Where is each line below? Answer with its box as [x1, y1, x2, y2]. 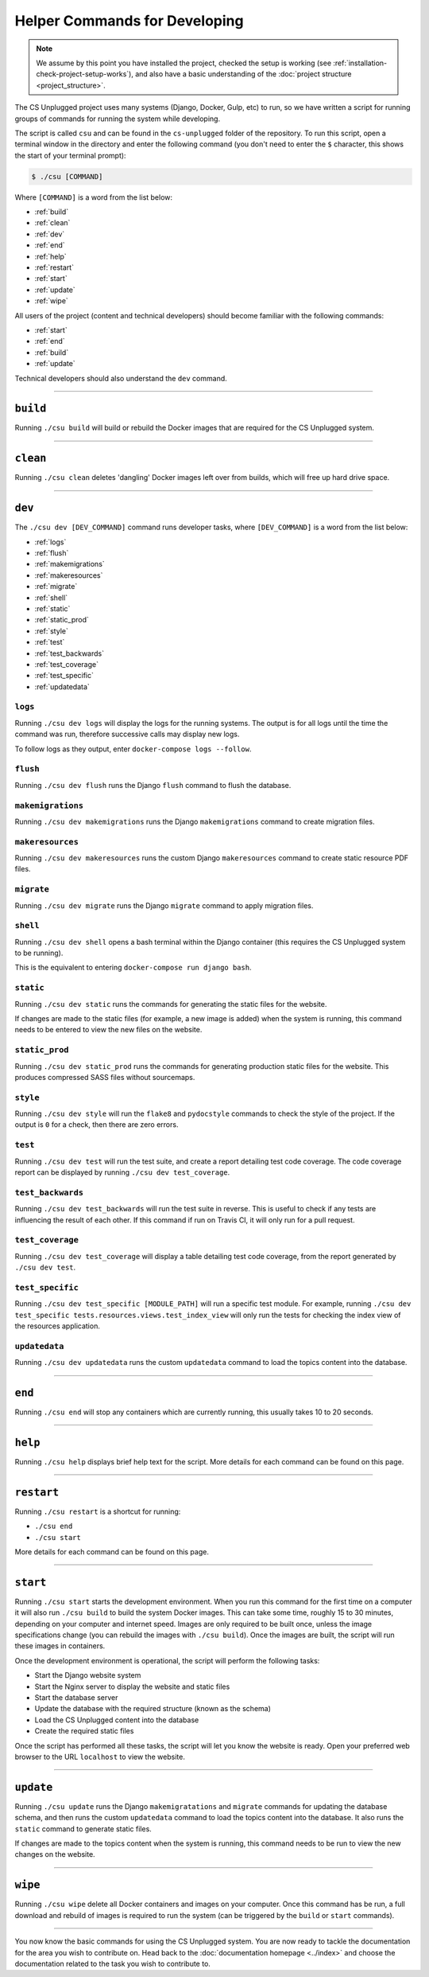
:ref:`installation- [332, 58, 388, 68]
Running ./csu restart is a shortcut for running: [14, 1507, 181, 1516]
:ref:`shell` [34, 593, 68, 602]
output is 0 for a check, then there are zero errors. [14, 1120, 179, 1129]
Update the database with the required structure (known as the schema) [34, 1704, 272, 1714]
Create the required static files [34, 1726, 134, 1736]
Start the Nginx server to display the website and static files [34, 1682, 230, 1691]
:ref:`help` [34, 252, 67, 261]
